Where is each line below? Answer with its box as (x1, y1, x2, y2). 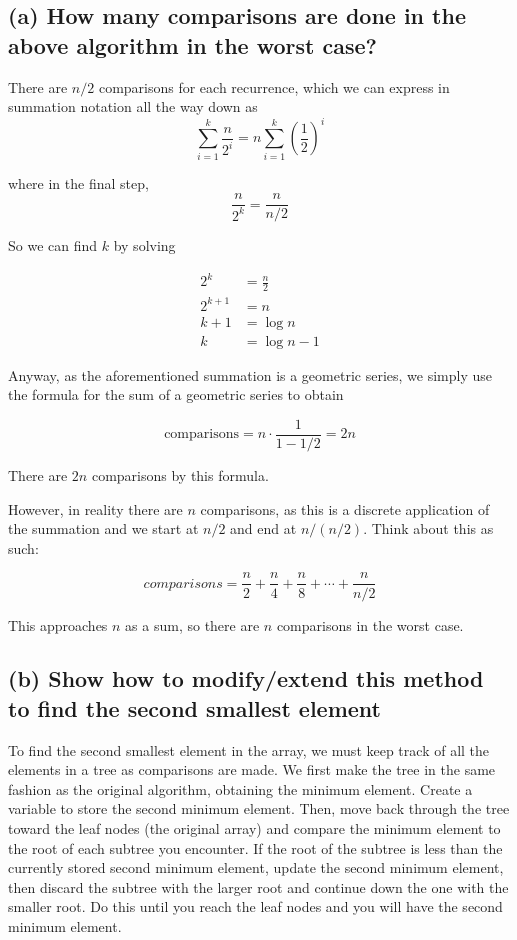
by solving (113, 235, 176, 256)
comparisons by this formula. (91, 465, 269, 486)
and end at (230, 518, 297, 539)
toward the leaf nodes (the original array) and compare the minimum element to (8, 818, 501, 839)
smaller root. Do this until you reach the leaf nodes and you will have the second (8, 896, 503, 917)
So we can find (8, 235, 98, 256)
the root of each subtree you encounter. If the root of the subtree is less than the (8, 837, 503, 858)
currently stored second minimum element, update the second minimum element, (8, 857, 504, 878)
